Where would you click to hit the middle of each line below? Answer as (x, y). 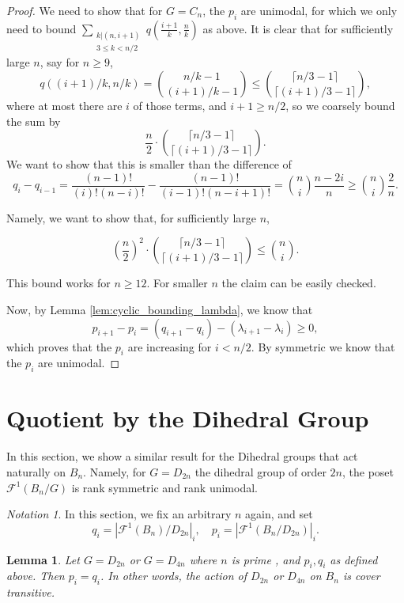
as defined (354, 559)
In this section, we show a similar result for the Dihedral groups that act (182, 456)
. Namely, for (115, 471)
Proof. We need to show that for (85, 10)
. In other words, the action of (174, 576)
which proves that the (59, 346)
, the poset (368, 471)
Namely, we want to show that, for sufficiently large (131, 217)
